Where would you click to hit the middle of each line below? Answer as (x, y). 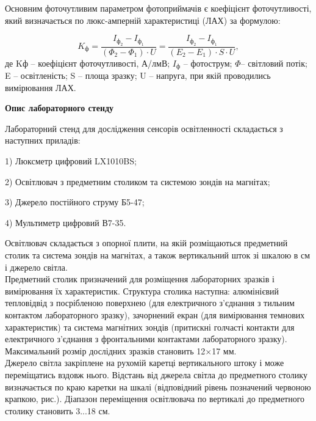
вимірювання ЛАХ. (41, 87)
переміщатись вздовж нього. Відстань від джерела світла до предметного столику (156, 374)
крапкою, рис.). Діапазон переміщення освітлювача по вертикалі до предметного (155, 399)
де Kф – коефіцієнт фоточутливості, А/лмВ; (88, 63)
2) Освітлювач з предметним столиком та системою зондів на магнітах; (138, 181)
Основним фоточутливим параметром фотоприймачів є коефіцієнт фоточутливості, (158, 8)
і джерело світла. (36, 267)
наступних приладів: (43, 140)
